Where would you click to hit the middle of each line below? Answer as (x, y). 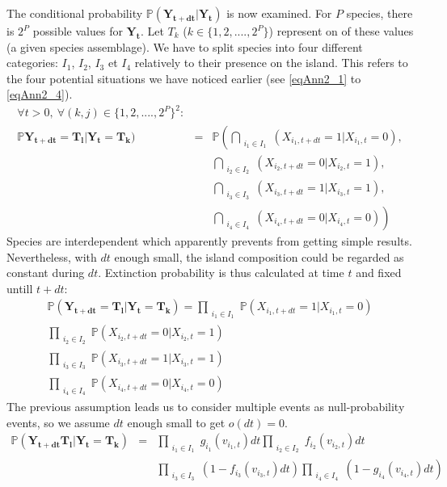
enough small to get (176, 422)
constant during (46, 273)
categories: (32, 63)
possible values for (78, 31)
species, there (380, 13)
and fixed (379, 273)
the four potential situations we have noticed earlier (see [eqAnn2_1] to (184, 78)
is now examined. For (279, 13)
